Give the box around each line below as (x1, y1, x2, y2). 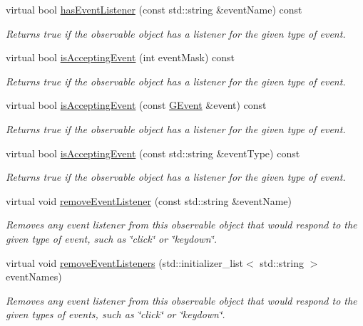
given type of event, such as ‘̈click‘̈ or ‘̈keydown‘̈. (6, 231, 218, 246)
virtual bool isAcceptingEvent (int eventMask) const (6, 50, 235, 65)
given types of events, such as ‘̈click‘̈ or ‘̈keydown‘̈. (6, 307, 225, 322)
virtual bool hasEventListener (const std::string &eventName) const (6, 2, 302, 16)
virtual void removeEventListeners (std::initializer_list (6, 255, 244, 270)
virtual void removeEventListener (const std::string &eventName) (6, 193, 292, 208)
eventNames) (6, 269, 62, 284)
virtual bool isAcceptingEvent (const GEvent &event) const (6, 98, 267, 112)
